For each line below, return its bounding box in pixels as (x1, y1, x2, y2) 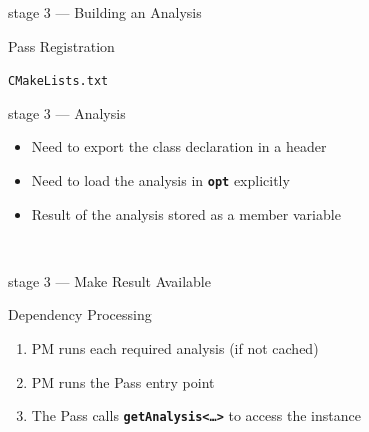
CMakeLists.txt (8, 74, 109, 89)
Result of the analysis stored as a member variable (31, 203, 341, 224)
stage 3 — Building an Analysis (8, 2, 202, 22)
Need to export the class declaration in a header (31, 136, 327, 157)
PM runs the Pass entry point (31, 371, 215, 392)
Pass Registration (8, 35, 115, 56)
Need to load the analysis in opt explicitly (31, 170, 290, 191)
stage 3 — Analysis (8, 102, 126, 123)
